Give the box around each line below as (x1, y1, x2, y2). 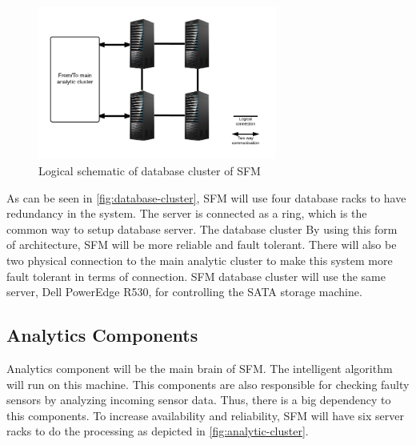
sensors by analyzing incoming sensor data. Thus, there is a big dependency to (6, 391, 391, 408)
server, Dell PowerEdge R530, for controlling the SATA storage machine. (6, 283, 362, 300)
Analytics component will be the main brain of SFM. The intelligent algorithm (6, 359, 393, 376)
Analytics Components (6, 323, 198, 347)
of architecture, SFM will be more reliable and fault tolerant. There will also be (6, 236, 397, 253)
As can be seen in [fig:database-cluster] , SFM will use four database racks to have (6, 189, 406, 206)
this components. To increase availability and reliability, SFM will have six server (6, 407, 404, 423)
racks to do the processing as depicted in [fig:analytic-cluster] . (6, 423, 309, 439)
